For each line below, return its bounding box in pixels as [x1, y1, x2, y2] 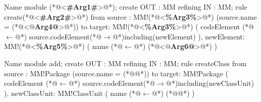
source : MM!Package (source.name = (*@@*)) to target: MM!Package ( [4, 68, 228, 78]
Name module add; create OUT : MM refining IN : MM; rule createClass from [4, 58, 247, 68]
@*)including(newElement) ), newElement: [112, 31, 245, 41]
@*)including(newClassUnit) [166, 78, 254, 88]
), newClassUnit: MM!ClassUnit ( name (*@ [4, 87, 141, 98]
